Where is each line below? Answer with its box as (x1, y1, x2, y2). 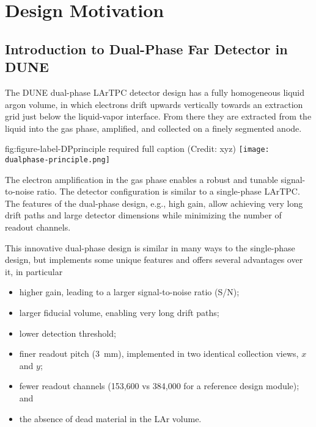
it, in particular (5, 265, 63, 278)
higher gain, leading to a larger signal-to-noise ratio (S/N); (19, 285, 240, 298)
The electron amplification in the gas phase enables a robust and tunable (5, 173, 278, 185)
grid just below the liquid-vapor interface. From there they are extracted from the (5, 110, 312, 123)
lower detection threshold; (19, 326, 116, 339)
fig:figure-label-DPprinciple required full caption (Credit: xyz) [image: (5, 142, 270, 155)
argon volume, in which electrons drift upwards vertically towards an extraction (5, 98, 303, 110)
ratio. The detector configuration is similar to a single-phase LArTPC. (37, 185, 300, 198)
